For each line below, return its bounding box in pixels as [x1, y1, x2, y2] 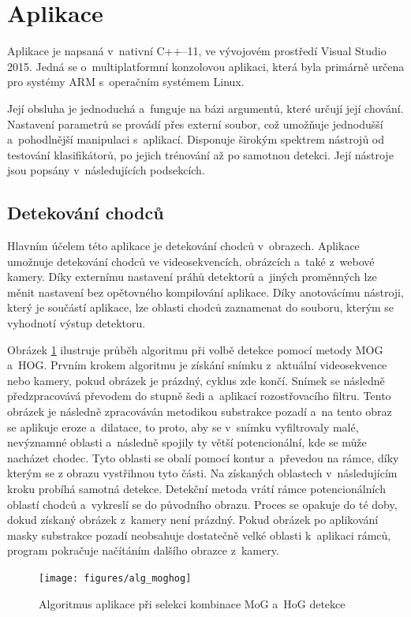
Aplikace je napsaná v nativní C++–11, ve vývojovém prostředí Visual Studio [7, 43, 387, 59]
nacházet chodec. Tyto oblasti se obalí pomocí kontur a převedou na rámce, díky [7, 449, 399, 466]
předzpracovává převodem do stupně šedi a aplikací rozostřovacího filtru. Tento [7, 387, 391, 404]
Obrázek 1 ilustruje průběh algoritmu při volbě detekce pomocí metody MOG [7, 341, 383, 357]
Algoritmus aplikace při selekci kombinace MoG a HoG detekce [39, 595, 346, 611]
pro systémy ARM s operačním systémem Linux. [7, 73, 245, 90]
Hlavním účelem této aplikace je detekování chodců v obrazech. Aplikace [7, 237, 360, 254]
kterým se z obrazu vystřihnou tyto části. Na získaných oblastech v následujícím [7, 465, 398, 481]
